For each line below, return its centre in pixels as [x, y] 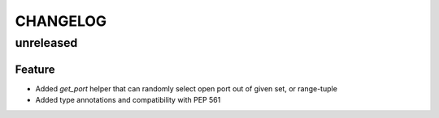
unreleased [46, 43]
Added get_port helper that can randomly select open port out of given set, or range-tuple [186, 88]
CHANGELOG [61, 21]
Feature [35, 69]
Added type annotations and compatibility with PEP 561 [128, 100]
